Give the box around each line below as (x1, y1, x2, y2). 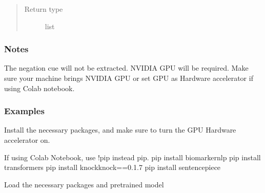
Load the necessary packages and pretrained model (4, 179, 164, 189)
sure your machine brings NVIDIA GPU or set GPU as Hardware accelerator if (4, 73, 253, 83)
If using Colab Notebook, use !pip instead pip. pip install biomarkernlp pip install (4, 152, 261, 162)
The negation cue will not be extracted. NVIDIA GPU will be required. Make (4, 62, 249, 73)
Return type (24, 4, 63, 14)
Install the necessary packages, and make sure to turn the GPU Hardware (4, 124, 236, 135)
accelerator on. (4, 135, 50, 145)
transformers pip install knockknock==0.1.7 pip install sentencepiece (4, 162, 221, 173)
